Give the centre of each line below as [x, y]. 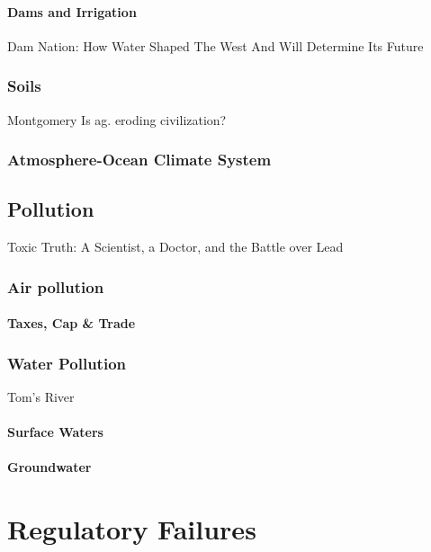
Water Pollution [67, 363]
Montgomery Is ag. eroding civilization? [117, 119]
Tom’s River [41, 397]
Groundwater [49, 467]
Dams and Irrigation [72, 11]
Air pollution [56, 286]
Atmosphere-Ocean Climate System [139, 160]
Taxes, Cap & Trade [72, 323]
